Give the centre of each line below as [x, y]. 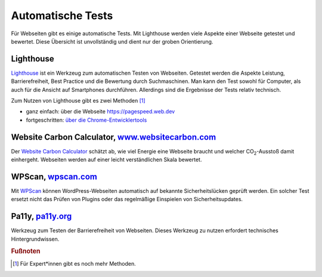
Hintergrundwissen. [35, 239]
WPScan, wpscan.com [54, 176]
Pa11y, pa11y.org [41, 216]
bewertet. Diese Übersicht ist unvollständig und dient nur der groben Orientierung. [112, 41]
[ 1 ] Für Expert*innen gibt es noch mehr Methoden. [75, 263]
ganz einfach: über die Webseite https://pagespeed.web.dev [100, 112]
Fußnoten [26, 251]
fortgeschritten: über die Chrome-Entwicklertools [86, 120]
